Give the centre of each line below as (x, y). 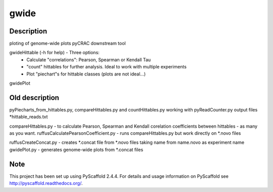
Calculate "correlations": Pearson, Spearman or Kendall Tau (89, 60)
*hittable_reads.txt (29, 117)
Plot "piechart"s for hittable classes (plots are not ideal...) (86, 74)
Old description (34, 98)
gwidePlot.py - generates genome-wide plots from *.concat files (76, 149)
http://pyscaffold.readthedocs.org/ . (46, 183)
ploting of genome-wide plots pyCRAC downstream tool (67, 44)
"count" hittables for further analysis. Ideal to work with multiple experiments (107, 67)
